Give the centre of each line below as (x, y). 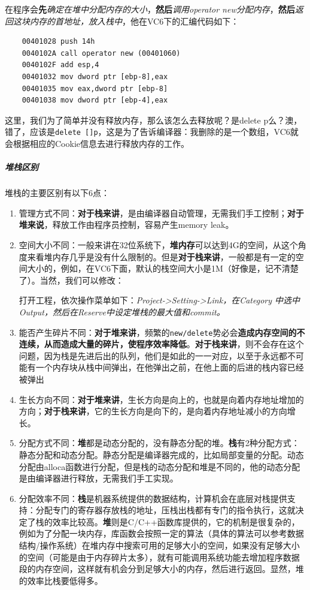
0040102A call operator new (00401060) (101, 53)
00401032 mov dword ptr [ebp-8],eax (95, 76)
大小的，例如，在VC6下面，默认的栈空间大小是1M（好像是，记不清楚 (163, 268)
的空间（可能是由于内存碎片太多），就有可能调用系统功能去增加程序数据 (159, 557)
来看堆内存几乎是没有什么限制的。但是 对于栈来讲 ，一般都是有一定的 (161, 256)
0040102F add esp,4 (60, 65)
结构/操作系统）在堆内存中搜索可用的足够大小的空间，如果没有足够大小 (159, 545)
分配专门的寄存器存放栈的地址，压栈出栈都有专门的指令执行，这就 (165, 510)
